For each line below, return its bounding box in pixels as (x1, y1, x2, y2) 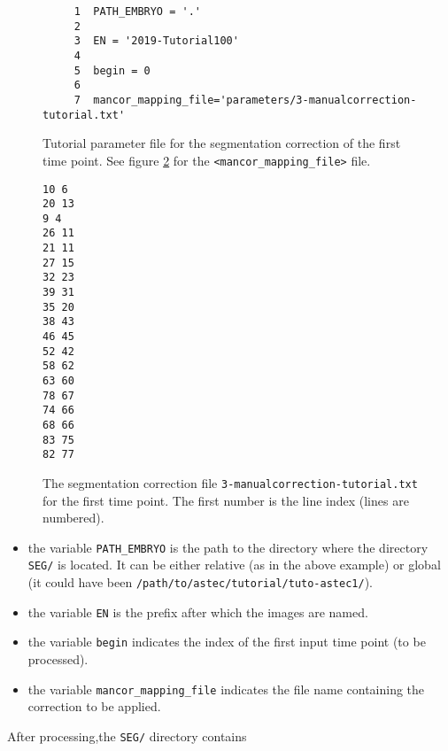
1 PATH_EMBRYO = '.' (73, 5, 201, 18)
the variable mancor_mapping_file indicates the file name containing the (27, 679, 425, 698)
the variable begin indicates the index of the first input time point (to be (27, 632, 426, 651)
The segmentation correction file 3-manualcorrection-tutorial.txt (42, 473, 418, 492)
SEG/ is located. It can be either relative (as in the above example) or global (27, 555, 441, 574)
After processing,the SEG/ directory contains (7, 726, 247, 745)
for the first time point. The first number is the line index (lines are (42, 491, 409, 509)
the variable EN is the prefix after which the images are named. (27, 602, 368, 621)
